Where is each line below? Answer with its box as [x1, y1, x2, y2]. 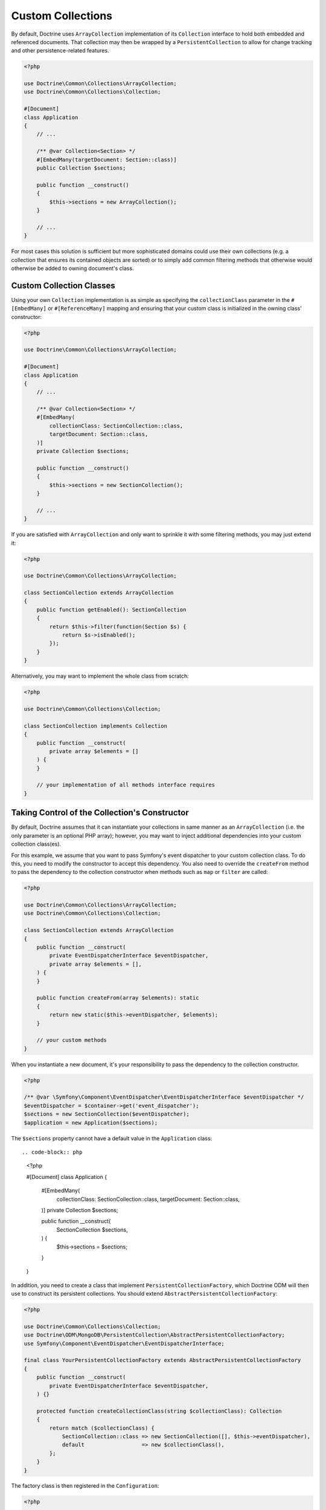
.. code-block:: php [22, 1149, 83, 1156]
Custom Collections [11, 9, 113, 22]
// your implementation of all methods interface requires [36, 782, 216, 788]
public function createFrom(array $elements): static [36, 994, 199, 1001]
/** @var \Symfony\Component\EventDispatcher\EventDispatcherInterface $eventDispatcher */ [24, 1094, 304, 1100]
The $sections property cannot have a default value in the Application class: [11, 1134, 213, 1142]
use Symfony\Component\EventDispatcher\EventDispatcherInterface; [24, 1340, 225, 1347]
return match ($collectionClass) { [49, 1424, 155, 1431]
